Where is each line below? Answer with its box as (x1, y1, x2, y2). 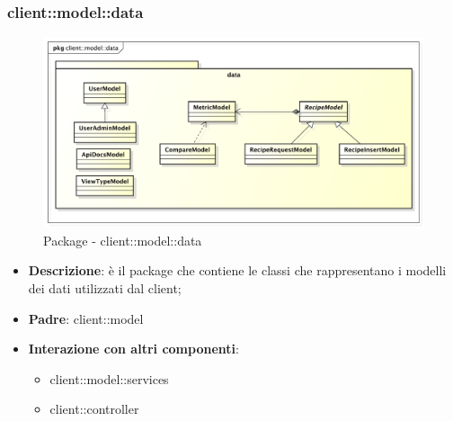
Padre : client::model (28, 309, 144, 327)
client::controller (49, 399, 139, 418)
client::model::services (49, 369, 169, 388)
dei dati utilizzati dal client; (28, 279, 182, 297)
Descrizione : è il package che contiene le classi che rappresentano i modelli (28, 261, 447, 280)
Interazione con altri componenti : (28, 339, 239, 358)
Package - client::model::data (43, 230, 202, 249)
